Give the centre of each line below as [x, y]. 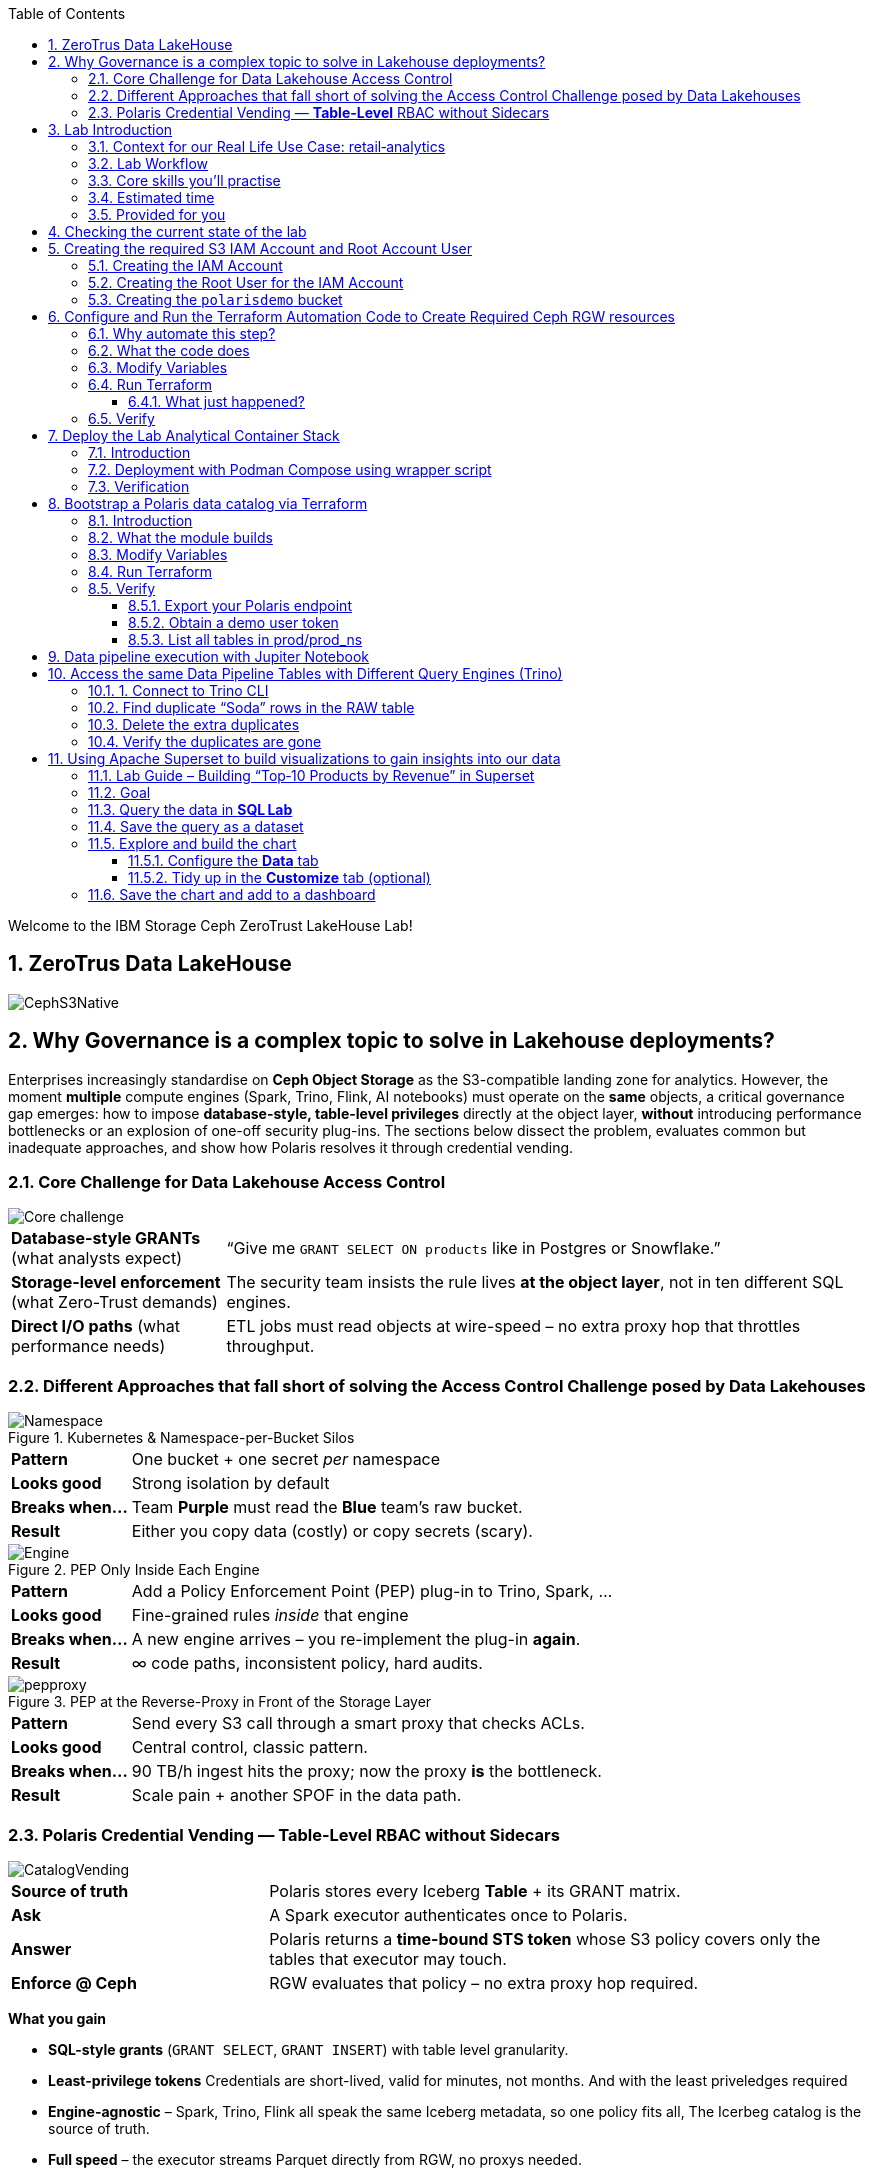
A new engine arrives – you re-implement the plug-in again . [356, 1639]
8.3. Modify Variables [158, 554]
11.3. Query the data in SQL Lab [190, 809]
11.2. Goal [119, 792]
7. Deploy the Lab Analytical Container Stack [194, 435]
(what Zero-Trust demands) [114, 1302]
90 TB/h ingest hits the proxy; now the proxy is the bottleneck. [366, 1771]
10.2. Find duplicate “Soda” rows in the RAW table [251, 707]
